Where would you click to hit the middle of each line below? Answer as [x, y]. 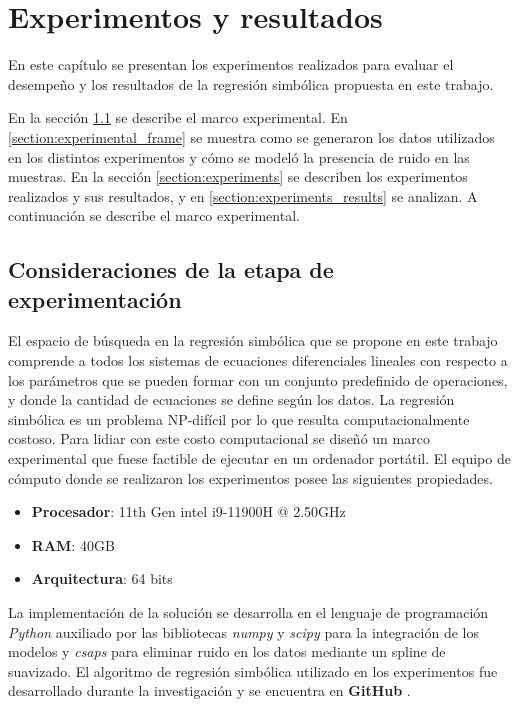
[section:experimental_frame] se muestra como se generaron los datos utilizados [251, 136]
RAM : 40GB [73, 544]
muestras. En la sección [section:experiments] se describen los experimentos [238, 176]
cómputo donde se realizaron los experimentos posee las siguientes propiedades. [250, 477]
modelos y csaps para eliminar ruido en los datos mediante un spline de [227, 651]
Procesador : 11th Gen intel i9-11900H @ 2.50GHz [188, 511]
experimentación [95, 298]
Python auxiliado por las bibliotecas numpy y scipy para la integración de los [243, 631]
